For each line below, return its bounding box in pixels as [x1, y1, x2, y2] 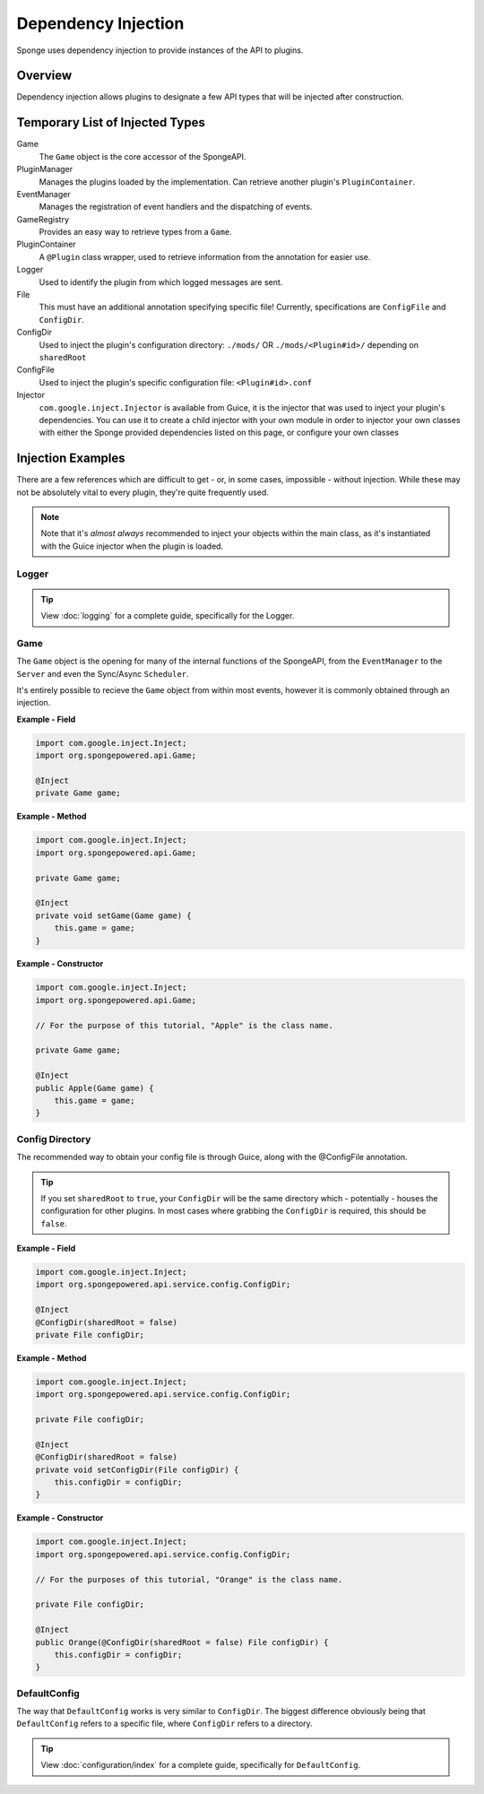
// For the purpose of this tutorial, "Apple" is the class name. [35, 1020, 333, 1030]
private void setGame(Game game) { [35, 910, 192, 921]
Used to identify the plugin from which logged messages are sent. [39, 276, 283, 287]
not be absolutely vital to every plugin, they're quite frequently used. [16, 487, 269, 498]
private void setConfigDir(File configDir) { [35, 1464, 239, 1475]
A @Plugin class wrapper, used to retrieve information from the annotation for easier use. [39, 251, 371, 262]
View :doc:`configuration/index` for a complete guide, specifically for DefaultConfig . [40, 1760, 361, 1771]
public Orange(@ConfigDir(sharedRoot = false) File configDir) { [35, 1637, 329, 1647]
